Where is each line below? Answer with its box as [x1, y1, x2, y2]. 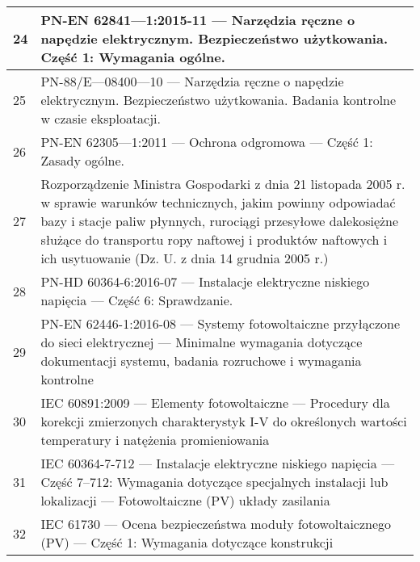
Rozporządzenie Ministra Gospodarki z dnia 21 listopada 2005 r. [40, 174, 405, 193]
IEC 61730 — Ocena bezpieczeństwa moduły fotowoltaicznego [40, 514, 392, 533]
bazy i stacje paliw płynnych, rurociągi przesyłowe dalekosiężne [40, 212, 399, 230]
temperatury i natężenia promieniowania [40, 430, 270, 449]
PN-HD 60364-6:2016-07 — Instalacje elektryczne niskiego [40, 272, 370, 291]
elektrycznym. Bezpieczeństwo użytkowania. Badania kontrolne [40, 90, 397, 109]
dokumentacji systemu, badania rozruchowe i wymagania [40, 351, 362, 370]
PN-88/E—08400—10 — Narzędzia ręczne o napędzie [40, 72, 344, 90]
